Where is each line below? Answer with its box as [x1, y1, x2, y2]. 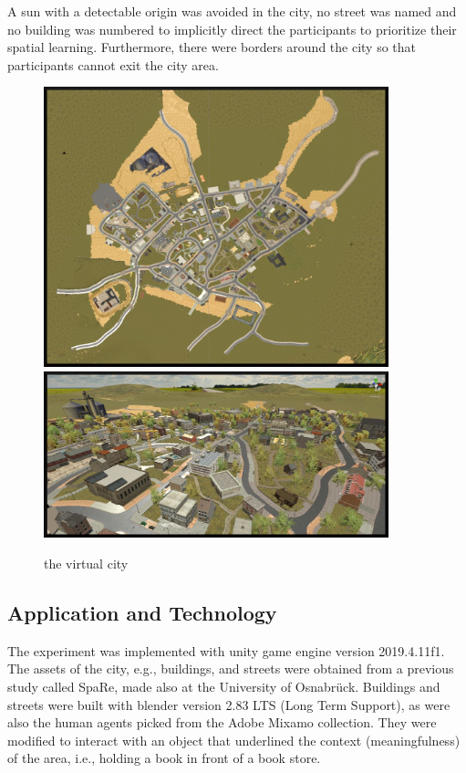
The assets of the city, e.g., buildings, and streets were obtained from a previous [7, 659, 454, 678]
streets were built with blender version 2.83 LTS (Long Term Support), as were [7, 695, 450, 714]
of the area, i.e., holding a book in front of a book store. [7, 748, 321, 768]
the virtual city [44, 553, 129, 572]
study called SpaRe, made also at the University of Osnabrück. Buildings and [7, 676, 440, 695]
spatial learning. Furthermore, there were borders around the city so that [7, 37, 417, 57]
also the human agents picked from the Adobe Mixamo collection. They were [7, 713, 437, 732]
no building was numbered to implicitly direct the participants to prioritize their [7, 19, 457, 38]
